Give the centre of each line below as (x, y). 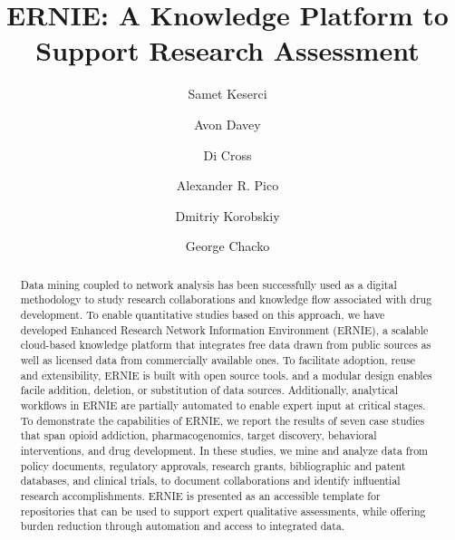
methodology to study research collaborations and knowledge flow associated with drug (226, 299)
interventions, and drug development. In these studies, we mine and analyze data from (224, 450)
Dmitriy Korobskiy (227, 215)
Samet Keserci (227, 94)
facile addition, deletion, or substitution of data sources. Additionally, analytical (209, 390)
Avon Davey (227, 124)
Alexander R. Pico (227, 185)
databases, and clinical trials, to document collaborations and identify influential (210, 481)
